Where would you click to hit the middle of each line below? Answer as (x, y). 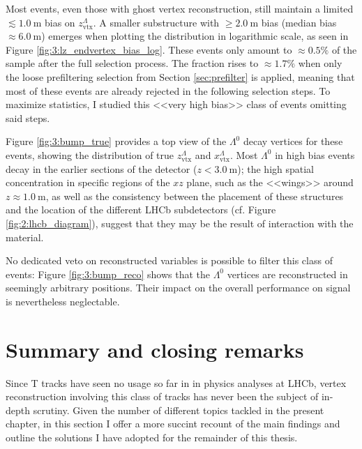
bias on (60, 22)
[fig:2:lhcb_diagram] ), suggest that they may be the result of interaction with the (180, 223)
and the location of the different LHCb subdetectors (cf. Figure (141, 210)
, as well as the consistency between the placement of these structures (195, 196)
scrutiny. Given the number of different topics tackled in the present (179, 410)
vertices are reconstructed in (287, 274)
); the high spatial (276, 168)
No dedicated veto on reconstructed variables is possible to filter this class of (169, 260)
